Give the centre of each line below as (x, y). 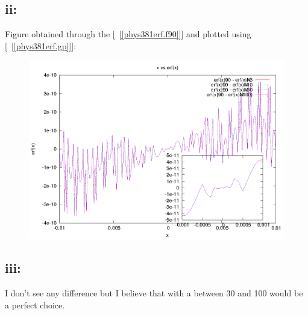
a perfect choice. (35, 304)
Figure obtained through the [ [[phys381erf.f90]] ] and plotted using (128, 34)
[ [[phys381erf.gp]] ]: (41, 45)
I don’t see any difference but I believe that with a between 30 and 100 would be (154, 292)
